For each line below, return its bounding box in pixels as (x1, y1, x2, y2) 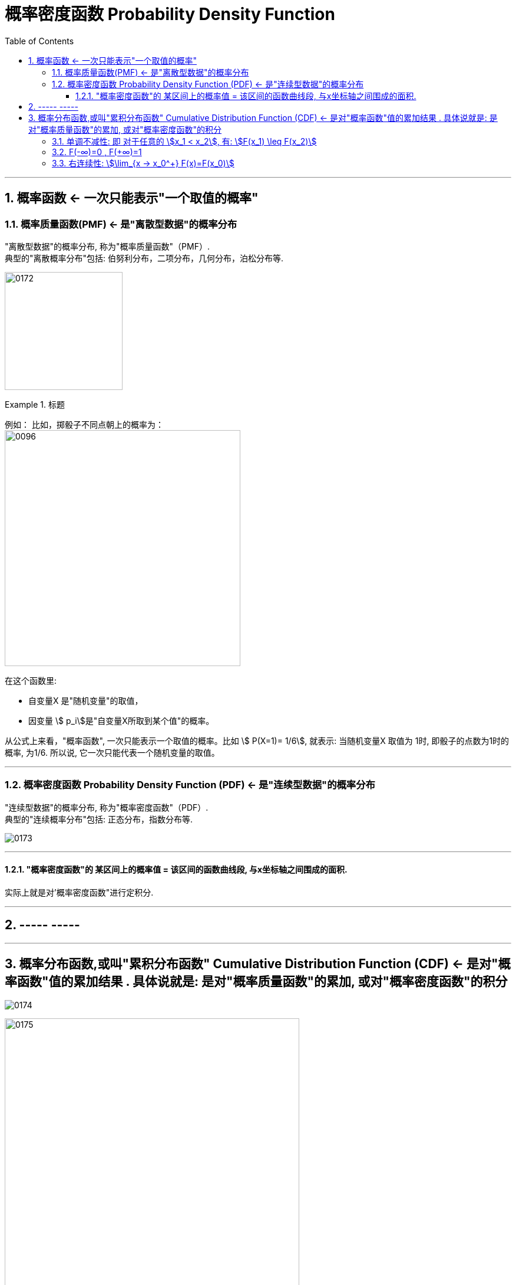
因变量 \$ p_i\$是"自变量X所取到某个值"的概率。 (28, 715, 214, 726)
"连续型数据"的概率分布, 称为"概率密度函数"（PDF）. (5, 802, 209, 812)
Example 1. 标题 (5, 399, 65, 409)
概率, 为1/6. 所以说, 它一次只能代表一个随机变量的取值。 (5, 747, 220, 758)
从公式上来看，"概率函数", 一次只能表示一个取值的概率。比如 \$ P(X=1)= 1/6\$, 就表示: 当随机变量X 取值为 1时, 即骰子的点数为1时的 (5, 735, 510, 746)
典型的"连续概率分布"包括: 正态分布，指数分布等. (5, 814, 193, 824)
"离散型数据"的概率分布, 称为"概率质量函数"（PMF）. (5, 241, 210, 251)
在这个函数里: (5, 675, 57, 686)
